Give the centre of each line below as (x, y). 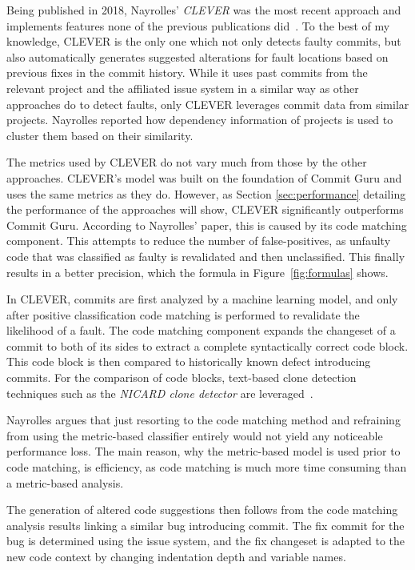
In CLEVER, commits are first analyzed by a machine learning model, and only (202, 299)
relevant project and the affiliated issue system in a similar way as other (183, 88)
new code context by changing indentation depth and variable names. (176, 556)
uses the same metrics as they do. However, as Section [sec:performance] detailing (206, 193)
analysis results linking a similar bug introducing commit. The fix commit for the (206, 525)
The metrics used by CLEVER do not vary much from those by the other (187, 162)
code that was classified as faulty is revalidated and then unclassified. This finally (206, 256)
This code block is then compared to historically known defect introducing (189, 361)
